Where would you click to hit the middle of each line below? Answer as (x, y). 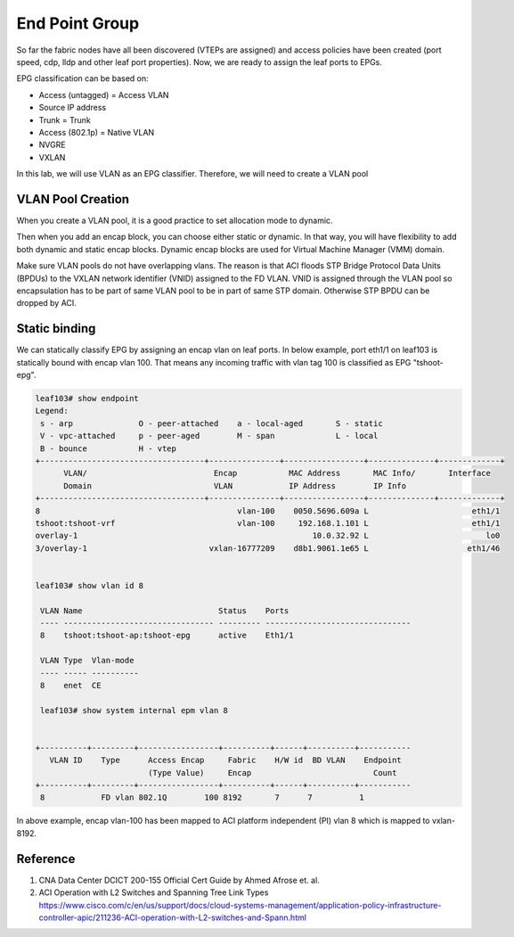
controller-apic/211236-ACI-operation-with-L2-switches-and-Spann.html (173, 917)
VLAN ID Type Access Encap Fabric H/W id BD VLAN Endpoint (226, 760)
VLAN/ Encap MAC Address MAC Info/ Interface (277, 473)
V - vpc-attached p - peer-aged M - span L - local (209, 436)
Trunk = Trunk (65, 119)
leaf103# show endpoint (87, 398)
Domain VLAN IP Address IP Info (235, 485)
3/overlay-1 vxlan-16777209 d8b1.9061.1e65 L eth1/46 (268, 548)
